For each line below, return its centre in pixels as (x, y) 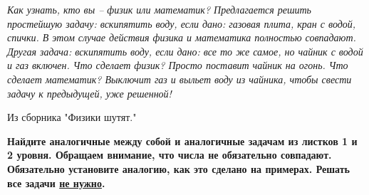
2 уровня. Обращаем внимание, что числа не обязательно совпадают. (170, 155)
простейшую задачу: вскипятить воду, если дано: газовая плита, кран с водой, (182, 23)
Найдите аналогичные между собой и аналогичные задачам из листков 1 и (182, 141)
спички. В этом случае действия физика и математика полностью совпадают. (182, 37)
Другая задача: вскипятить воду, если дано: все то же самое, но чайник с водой (185, 51)
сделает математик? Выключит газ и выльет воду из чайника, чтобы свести (180, 79)
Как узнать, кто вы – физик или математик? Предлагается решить (159, 9)
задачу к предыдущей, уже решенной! (89, 93)
